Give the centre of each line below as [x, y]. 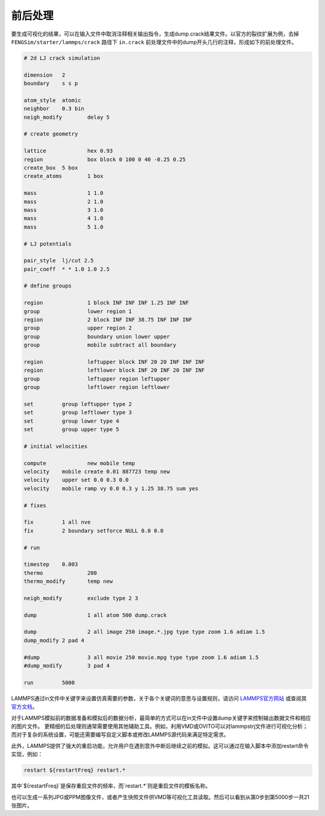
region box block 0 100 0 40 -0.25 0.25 [105, 159]
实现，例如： [27, 754]
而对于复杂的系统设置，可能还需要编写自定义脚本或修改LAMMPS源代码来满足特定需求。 [120, 735]
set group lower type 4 [72, 421]
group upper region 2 [78, 328]
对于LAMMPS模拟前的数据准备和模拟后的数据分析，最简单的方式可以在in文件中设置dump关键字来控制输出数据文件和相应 [161, 718]
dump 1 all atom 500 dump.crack [95, 615]
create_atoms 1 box [63, 176]
